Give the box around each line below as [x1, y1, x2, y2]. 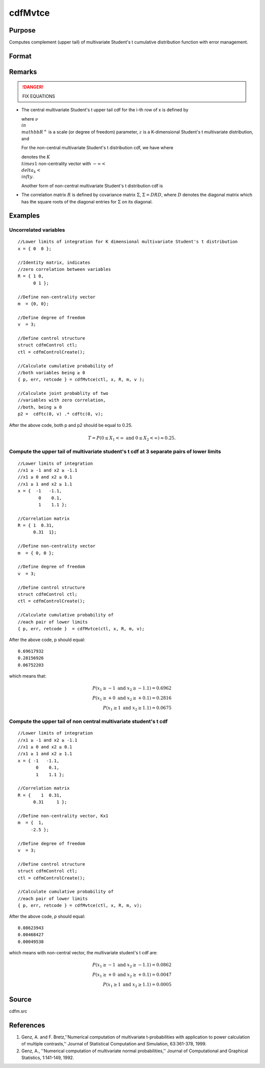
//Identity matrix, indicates [18, 259, 91, 265]
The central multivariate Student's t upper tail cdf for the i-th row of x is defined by [21, 107, 188, 113]
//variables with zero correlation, [18, 397, 106, 403]
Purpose [9, 26, 36, 34]
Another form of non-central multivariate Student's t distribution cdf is [21, 183, 163, 189]
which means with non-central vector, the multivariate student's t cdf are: [9, 950, 158, 956]
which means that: [9, 673, 47, 679]
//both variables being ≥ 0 [18, 370, 85, 375]
